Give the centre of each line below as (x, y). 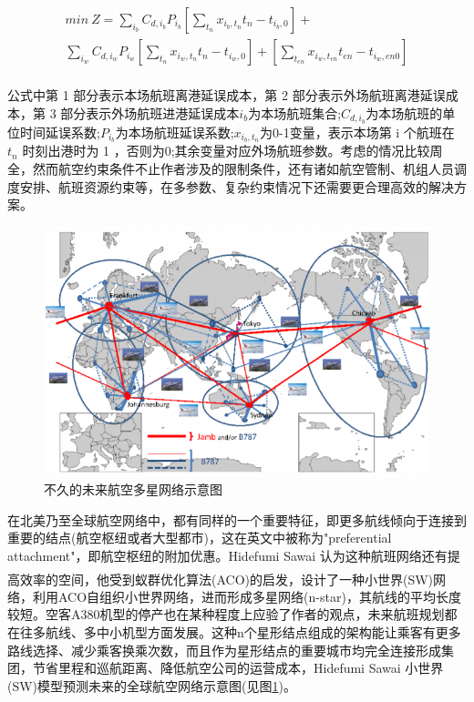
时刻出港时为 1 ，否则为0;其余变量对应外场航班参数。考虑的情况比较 (226, 151)
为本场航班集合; (295, 112)
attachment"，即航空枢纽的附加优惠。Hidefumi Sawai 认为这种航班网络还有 (227, 555)
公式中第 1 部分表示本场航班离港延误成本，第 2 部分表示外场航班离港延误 (227, 95)
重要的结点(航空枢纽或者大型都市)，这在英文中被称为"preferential (200, 538)
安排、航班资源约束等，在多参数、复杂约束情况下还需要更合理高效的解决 (237, 186)
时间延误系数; (60, 132)
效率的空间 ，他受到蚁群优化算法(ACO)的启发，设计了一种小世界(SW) (227, 579)
